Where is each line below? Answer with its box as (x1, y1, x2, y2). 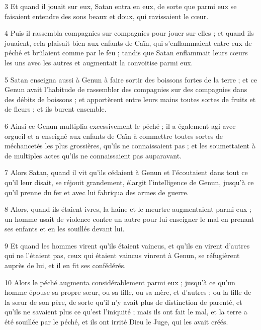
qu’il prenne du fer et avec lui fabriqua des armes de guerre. (5, 187, 189, 197)
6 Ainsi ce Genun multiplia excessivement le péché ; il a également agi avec (5, 120, 236, 131)
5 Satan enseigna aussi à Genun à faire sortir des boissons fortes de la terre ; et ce (5, 74, 257, 85)
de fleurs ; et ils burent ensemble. (5, 104, 107, 114)
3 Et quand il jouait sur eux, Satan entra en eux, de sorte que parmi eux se (5, 1, 237, 11)
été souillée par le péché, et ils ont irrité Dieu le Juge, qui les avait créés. (5, 316, 228, 327)
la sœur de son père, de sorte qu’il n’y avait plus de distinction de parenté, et (5, 296, 242, 307)
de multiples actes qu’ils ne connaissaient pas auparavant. (5, 150, 182, 160)
